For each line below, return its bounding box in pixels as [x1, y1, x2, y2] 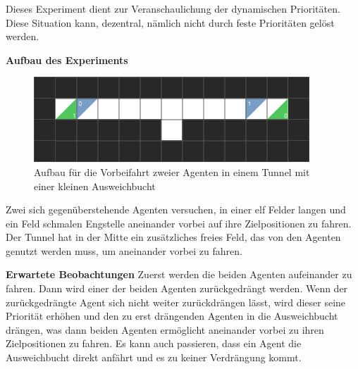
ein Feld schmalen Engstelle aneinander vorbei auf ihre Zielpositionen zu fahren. [6, 215, 352, 230]
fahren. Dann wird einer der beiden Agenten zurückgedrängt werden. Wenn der [6, 281, 348, 296]
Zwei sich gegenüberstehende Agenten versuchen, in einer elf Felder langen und [6, 202, 346, 217]
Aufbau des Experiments [6, 52, 128, 67]
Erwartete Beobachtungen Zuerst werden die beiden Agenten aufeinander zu [6, 267, 352, 282]
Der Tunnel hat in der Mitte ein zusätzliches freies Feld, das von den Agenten [6, 230, 341, 244]
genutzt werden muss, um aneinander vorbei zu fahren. [6, 243, 242, 258]
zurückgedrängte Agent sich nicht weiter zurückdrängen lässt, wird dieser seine [6, 294, 346, 309]
